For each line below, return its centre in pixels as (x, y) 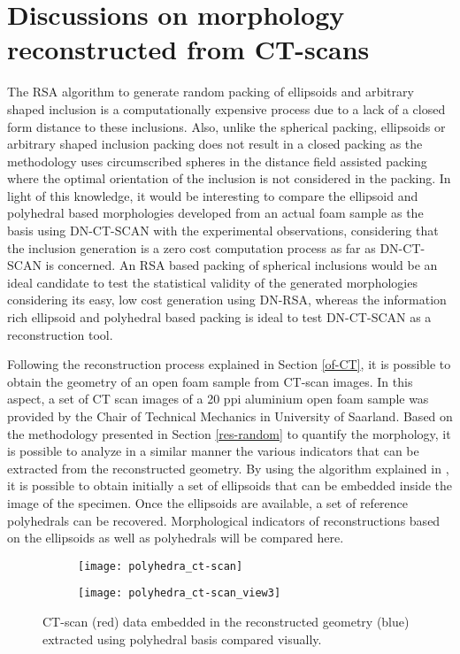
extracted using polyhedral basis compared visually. (182, 639)
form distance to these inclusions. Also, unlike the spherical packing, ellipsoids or (226, 126)
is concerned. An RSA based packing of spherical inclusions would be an (241, 265)
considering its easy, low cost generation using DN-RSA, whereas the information (227, 300)
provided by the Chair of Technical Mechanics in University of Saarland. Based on (230, 416)
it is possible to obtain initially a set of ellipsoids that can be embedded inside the (230, 485)
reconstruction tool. (60, 334)
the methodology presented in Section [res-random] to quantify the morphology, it (229, 433)
